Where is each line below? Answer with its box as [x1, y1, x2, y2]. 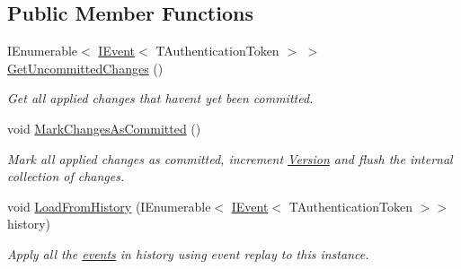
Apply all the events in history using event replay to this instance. [7, 244, 369, 263]
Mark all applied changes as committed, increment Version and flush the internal [7, 149, 453, 168]
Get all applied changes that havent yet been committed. [7, 89, 314, 108]
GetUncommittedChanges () [7, 58, 164, 77]
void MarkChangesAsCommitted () [7, 118, 201, 137]
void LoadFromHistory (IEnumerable [7, 196, 211, 215]
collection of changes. [7, 167, 125, 186]
